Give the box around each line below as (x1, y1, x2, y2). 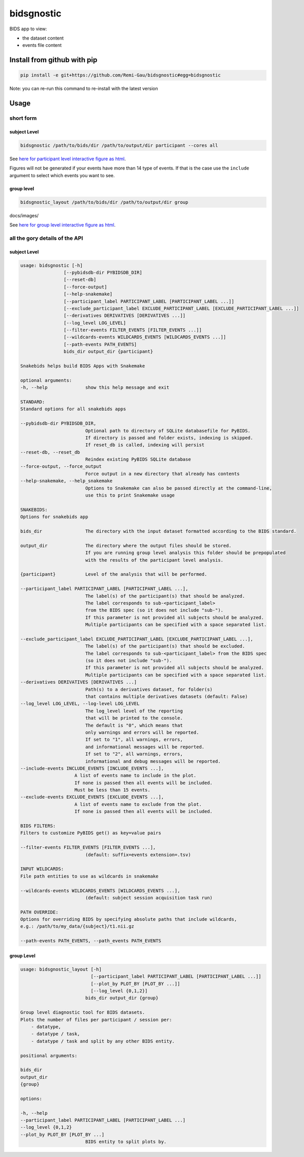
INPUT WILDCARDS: (20, 866, 64, 872)
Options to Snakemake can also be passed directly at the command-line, (85, 485, 272, 491)
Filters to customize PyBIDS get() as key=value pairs (20, 830, 161, 836)
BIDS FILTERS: (20, 823, 56, 829)
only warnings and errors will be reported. (85, 729, 199, 735)
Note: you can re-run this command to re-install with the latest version (9, 85, 158, 92)
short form (9, 115, 37, 122)
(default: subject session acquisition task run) (85, 895, 213, 901)
